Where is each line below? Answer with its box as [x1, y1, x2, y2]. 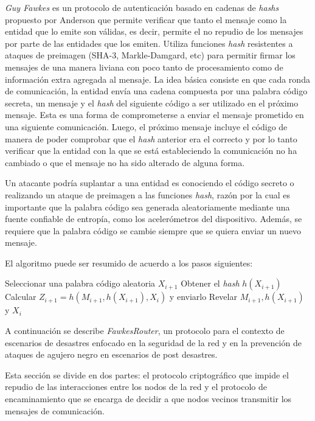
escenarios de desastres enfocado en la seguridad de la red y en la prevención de [5, 336, 302, 349]
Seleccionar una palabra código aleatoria [5, 277, 156, 290]
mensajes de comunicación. [5, 404, 105, 417]
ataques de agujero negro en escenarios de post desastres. [5, 348, 218, 361]
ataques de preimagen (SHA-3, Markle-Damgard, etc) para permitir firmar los [5, 49, 296, 61]
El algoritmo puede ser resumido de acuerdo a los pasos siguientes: [5, 256, 253, 269]
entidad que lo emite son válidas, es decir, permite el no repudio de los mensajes [5, 25, 303, 38]
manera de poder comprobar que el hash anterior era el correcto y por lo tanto [5, 132, 297, 145]
